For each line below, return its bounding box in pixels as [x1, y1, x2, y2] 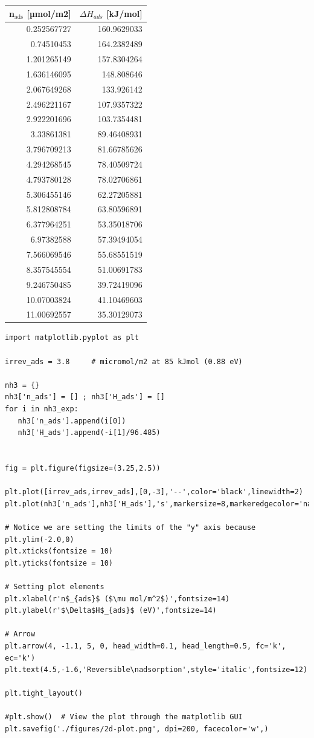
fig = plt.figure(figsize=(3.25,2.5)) [5, 464, 161, 472]
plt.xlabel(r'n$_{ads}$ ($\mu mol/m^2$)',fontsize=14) [5, 594, 230, 603]
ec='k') [5, 653, 36, 662]
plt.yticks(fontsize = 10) [5, 558, 113, 567]
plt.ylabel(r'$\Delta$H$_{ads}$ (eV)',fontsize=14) [5, 606, 217, 615]
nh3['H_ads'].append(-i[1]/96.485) [18, 428, 161, 437]
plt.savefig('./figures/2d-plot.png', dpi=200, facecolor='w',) [5, 725, 269, 734]
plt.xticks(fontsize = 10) [5, 547, 113, 556]
